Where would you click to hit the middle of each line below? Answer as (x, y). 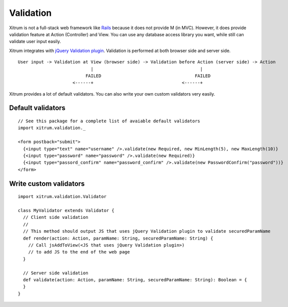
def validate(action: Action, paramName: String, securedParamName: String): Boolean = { (135, 280)
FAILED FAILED (148, 76)
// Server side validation (56, 273)
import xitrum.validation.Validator (62, 197)
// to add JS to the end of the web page (79, 252)
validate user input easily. (35, 42)
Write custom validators (47, 183)
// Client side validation (56, 217)
